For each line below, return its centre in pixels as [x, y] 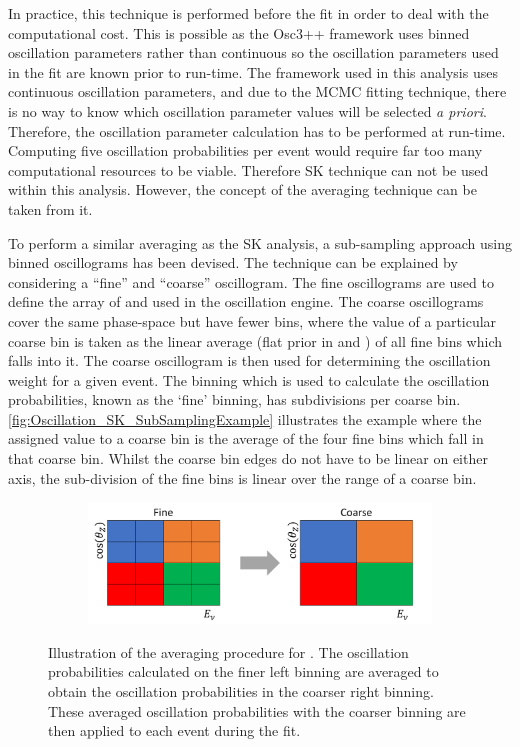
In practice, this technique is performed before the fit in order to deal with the [248, 13]
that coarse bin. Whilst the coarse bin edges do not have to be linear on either [248, 458]
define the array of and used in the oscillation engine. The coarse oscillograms [246, 301]
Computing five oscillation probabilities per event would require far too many [245, 150]
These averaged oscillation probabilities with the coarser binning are [257, 710]
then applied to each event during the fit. [174, 730]
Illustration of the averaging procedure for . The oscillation [228, 651]
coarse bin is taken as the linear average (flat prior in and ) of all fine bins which [255, 340]
